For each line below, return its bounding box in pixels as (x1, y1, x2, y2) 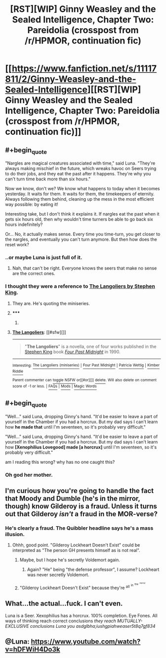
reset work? (5, 242, 30, 248)
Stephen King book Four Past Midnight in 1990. (24, 348, 121, 355)
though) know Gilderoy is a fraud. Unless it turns (5, 502, 157, 511)
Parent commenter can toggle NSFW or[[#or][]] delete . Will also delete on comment (12, 378, 157, 383)
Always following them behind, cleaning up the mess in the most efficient (5, 196, 154, 202)
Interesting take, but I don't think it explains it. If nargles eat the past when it (5, 211, 160, 217)
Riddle (12, 369, 24, 374)
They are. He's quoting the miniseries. (12, 300, 90, 306)
